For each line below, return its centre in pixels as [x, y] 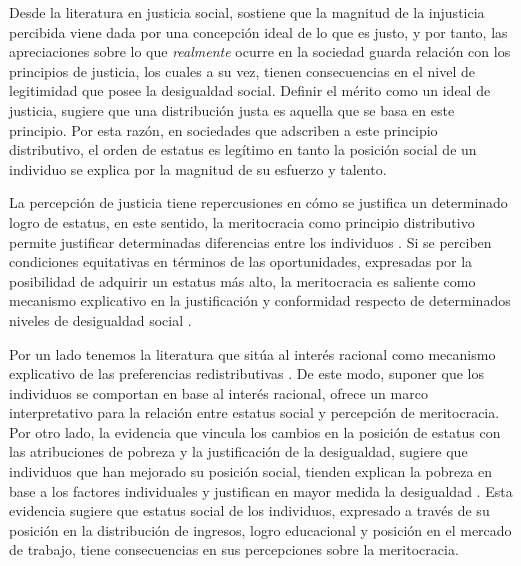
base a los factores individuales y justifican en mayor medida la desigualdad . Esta [261, 490]
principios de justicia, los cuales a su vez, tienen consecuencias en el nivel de [242, 70]
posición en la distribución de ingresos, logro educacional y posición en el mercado [260, 529]
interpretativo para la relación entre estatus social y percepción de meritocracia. [254, 412]
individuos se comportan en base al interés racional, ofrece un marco [218, 392]
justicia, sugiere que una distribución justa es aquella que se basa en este [232, 109]
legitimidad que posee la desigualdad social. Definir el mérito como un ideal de [250, 90]
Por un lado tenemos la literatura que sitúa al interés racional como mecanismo [252, 353]
